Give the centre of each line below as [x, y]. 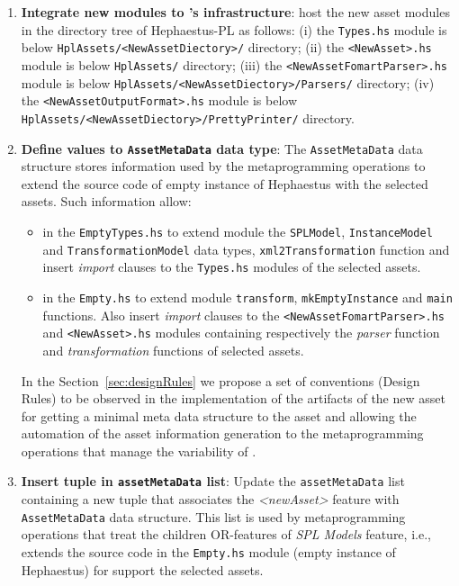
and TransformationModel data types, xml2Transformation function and [246, 249]
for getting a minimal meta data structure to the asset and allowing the [219, 415]
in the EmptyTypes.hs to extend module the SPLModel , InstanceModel [238, 231]
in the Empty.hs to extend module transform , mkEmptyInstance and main [247, 297]
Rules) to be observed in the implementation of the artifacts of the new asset [233, 398]
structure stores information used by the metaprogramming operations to [223, 166]
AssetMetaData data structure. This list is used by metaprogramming [213, 516]
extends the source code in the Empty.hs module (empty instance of [208, 551]
